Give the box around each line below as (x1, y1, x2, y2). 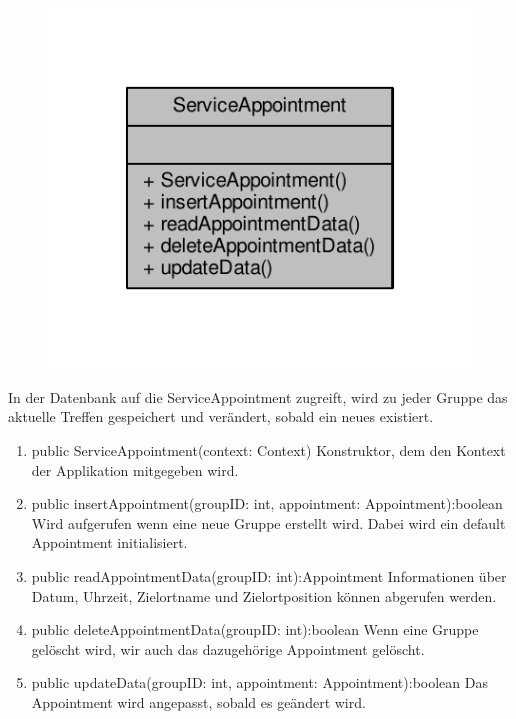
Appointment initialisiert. (31, 532, 188, 553)
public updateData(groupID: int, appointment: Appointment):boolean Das (31, 672, 488, 693)
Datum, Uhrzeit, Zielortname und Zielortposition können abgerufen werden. (31, 585, 497, 606)
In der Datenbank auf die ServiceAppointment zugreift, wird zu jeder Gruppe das (8, 386, 508, 407)
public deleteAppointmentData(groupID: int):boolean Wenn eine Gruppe (31, 619, 479, 640)
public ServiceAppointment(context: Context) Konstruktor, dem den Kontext (31, 440, 506, 461)
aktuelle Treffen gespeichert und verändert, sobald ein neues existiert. (8, 406, 434, 427)
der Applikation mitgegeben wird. (31, 459, 239, 480)
